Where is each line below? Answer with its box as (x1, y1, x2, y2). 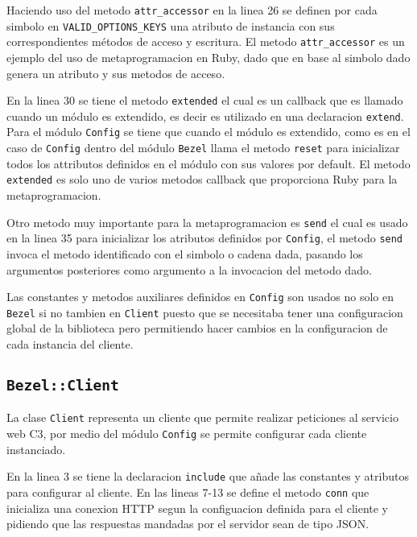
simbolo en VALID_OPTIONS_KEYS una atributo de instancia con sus (6, 17, 335, 34)
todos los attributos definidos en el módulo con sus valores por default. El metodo (6, 155, 411, 171)
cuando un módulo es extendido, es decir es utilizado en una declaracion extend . (6, 107, 404, 124)
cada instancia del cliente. (6, 336, 134, 353)
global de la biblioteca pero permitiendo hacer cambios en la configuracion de (6, 320, 388, 337)
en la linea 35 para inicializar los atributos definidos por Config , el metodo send (6, 229, 403, 246)
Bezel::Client (6, 377, 119, 394)
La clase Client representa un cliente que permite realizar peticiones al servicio (6, 409, 398, 426)
